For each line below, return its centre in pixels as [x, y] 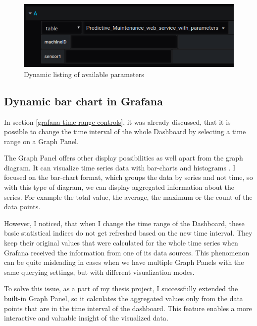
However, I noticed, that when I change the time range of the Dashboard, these [124, 223]
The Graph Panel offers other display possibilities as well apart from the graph [124, 158]
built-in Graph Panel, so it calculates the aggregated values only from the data [124, 298]
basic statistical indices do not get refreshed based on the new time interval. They [128, 233]
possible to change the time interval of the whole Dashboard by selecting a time [125, 131]
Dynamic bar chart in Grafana [83, 101]
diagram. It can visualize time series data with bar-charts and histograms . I [120, 167]
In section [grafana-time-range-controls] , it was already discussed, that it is [117, 122]
